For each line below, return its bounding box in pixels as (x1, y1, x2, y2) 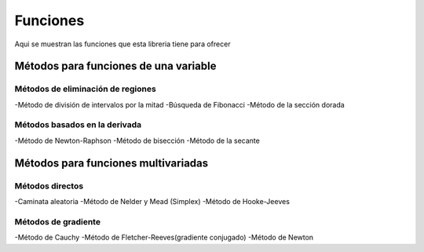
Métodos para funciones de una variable (14, 60, 217, 73)
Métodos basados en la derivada (14, 119, 142, 130)
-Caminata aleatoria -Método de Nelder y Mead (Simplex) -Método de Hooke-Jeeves (14, 197, 291, 206)
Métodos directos (14, 181, 84, 192)
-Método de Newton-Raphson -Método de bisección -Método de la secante (14, 136, 261, 145)
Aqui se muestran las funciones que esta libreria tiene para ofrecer (14, 39, 231, 49)
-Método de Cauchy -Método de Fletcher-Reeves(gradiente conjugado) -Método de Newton (14, 232, 314, 243)
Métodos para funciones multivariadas (14, 156, 209, 170)
